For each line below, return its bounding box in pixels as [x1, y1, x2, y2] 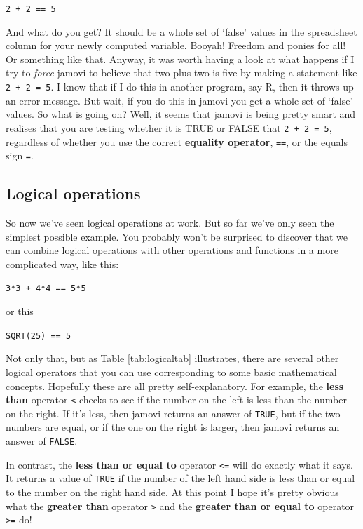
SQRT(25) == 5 [6, 330, 71, 341]
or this [6, 304, 34, 319]
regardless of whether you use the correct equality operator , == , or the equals [6, 134, 348, 149]
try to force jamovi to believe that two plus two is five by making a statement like [6, 65, 357, 80]
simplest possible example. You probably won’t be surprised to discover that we [6, 229, 348, 243]
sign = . [6, 148, 34, 163]
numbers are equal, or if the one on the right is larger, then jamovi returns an [6, 420, 340, 434]
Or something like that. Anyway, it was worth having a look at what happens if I [6, 51, 355, 66]
